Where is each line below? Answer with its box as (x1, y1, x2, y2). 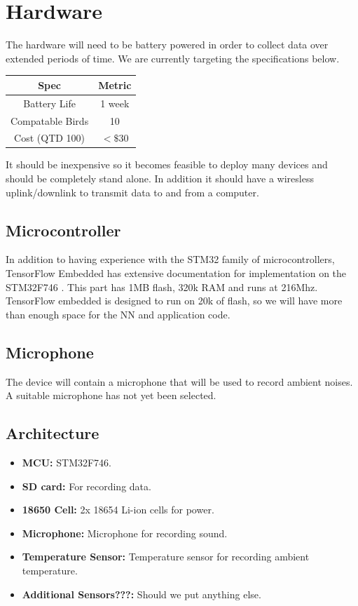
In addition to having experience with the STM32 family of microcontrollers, (6, 252, 335, 267)
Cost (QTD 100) (14, 130, 85, 145)
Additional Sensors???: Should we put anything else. (22, 586, 261, 601)
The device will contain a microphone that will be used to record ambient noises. (6, 374, 353, 389)
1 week (100, 95, 130, 110)
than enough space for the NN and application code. (6, 307, 230, 321)
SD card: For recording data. (22, 478, 151, 493)
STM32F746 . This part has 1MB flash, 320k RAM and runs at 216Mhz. (6, 279, 318, 294)
